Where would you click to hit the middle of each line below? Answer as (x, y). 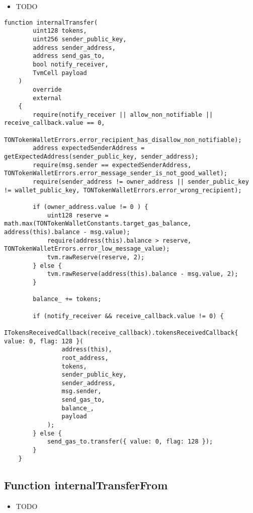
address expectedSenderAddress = (89, 148)
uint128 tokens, (60, 31)
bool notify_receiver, (71, 64)
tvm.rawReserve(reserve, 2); (96, 257)
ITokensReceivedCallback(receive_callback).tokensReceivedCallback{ (121, 333)
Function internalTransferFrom (86, 485)
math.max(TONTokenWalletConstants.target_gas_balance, (98, 224)
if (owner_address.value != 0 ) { (91, 207)
